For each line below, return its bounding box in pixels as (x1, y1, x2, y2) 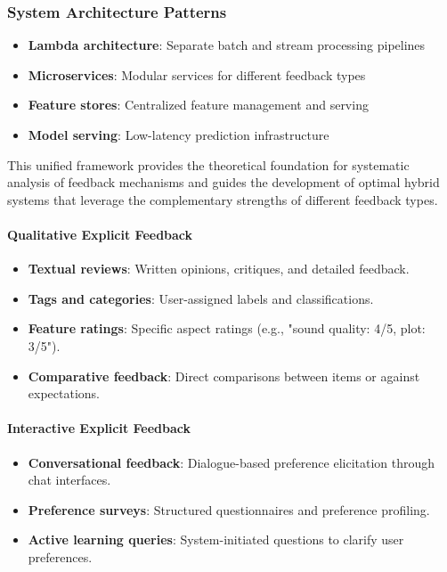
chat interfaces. (28, 470, 111, 489)
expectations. (28, 384, 100, 403)
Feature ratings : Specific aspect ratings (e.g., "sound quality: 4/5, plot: (28, 319, 426, 338)
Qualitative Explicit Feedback (7, 225, 193, 243)
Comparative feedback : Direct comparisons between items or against (28, 366, 420, 385)
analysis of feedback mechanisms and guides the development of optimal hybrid (7, 173, 440, 192)
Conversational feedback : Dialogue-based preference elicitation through (28, 453, 435, 471)
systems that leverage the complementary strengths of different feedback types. (7, 190, 438, 208)
